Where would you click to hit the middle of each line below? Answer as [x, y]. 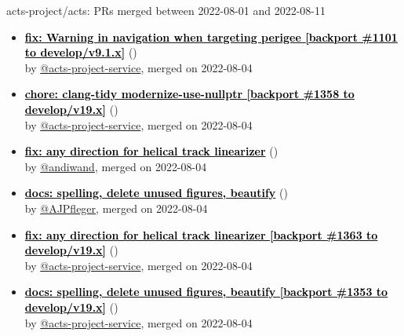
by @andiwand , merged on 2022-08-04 [116, 166]
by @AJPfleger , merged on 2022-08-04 [116, 208]
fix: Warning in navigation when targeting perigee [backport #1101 [211, 37]
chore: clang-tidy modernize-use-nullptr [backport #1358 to [189, 94]
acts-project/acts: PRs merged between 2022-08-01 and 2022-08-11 [166, 10]
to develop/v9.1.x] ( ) [81, 52]
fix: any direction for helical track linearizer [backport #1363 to [201, 234]
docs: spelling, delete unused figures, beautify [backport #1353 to [206, 292]
